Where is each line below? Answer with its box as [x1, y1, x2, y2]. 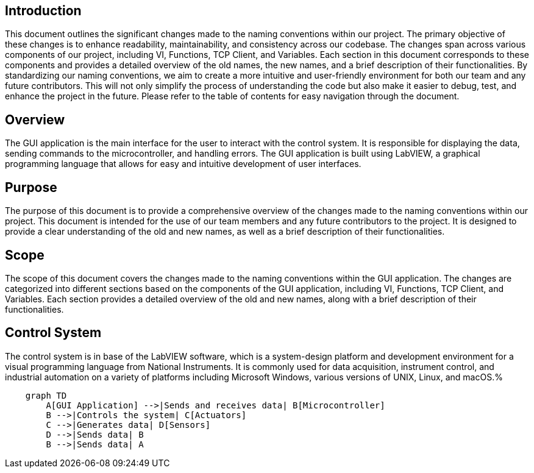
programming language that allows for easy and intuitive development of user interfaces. [5, 158, 361, 169]
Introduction [5, 3, 82, 18]
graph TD [25, 390, 67, 400]
